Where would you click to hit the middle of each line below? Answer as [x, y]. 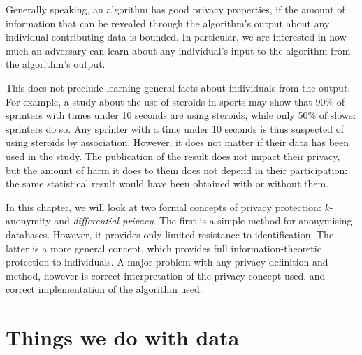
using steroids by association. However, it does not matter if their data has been [178, 142]
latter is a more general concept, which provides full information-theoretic [164, 248]
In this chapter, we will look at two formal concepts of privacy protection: [164, 207]
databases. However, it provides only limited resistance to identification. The [170, 234]
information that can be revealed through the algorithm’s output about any [168, 23]
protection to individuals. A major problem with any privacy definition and [167, 262]
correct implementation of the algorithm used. [104, 289]
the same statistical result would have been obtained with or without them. [167, 183]
